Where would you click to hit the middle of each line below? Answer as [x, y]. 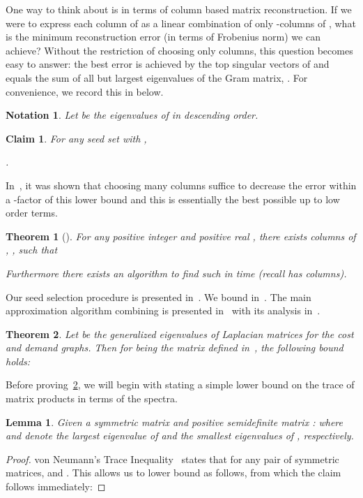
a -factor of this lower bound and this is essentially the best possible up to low [173, 199]
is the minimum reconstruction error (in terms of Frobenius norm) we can [163, 37]
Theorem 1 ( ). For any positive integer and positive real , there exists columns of [181, 236]
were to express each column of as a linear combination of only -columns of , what [181, 23]
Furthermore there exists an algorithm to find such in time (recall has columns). [176, 273]
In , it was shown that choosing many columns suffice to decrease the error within [181, 185]
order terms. [32, 213]
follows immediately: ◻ [56, 486]
